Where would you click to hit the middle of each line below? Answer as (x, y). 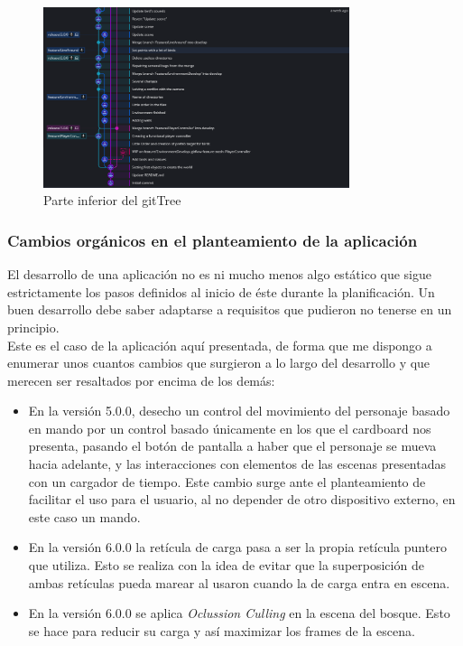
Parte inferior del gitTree (112, 200)
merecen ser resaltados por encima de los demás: (141, 380)
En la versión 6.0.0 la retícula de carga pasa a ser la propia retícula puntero (237, 547)
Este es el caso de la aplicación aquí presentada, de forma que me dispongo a (220, 345)
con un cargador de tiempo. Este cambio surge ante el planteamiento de (227, 481)
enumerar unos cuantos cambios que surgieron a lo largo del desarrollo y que (219, 363)
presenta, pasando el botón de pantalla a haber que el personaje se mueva (232, 446)
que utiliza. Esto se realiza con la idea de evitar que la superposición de (226, 565)
